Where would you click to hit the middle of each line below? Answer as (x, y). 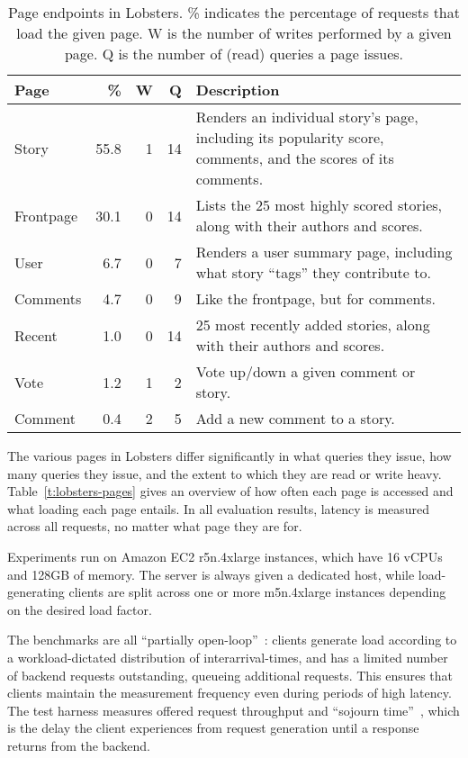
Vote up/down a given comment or (306, 371)
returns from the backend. (79, 745)
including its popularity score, (290, 137)
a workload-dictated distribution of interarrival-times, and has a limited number (228, 657)
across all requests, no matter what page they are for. (155, 526)
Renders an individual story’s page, (307, 117)
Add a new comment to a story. (295, 418)
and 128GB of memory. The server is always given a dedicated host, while (211, 574)
